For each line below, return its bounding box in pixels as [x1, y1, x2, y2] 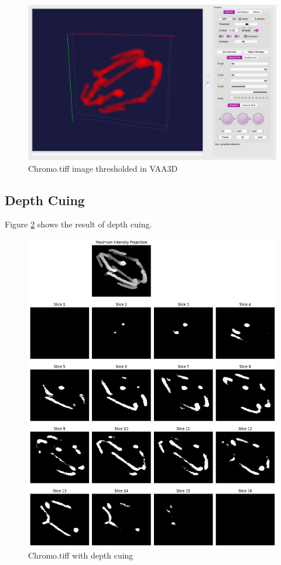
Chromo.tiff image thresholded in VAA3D [28, 162, 178, 174]
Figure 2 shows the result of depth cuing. [5, 218, 152, 230]
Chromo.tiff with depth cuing [28, 549, 133, 561]
